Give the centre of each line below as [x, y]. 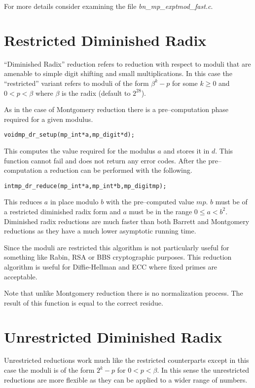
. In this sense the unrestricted [203, 370]
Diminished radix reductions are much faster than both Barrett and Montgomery [127, 221]
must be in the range [161, 211]
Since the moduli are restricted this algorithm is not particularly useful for [117, 247]
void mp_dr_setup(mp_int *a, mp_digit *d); [69, 135]
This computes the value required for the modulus [80, 150]
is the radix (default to [96, 93]
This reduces [23, 202]
